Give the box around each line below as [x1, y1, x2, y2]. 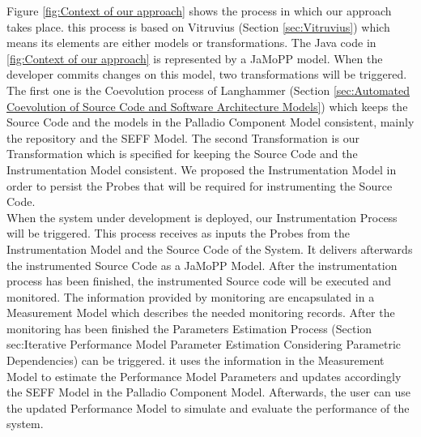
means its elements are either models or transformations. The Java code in [6, 34, 376, 51]
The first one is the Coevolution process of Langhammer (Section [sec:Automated [6, 81, 410, 98]
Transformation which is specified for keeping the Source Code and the [6, 145, 358, 162]
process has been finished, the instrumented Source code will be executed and [6, 272, 391, 289]
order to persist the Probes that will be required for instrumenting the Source [6, 177, 393, 194]
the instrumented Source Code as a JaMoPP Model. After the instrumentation [6, 256, 398, 273]
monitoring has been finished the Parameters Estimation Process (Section [6, 319, 372, 336]
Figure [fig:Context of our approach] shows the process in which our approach [6, 2, 392, 19]
